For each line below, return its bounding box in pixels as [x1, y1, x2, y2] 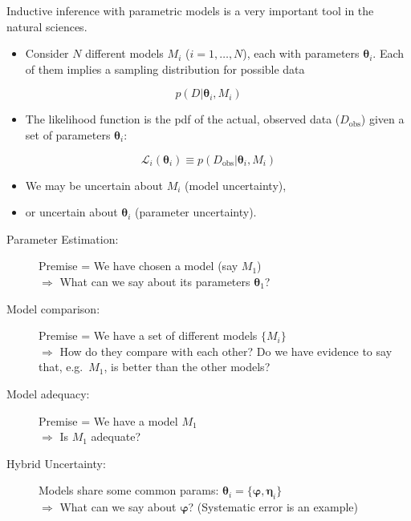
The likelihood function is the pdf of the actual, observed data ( [25, 111, 340, 127]
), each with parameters [242, 45, 360, 62]
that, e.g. [39, 358, 83, 375]
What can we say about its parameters [59, 273, 250, 289]
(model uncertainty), [185, 176, 287, 193]
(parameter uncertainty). [135, 204, 257, 220]
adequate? [91, 428, 141, 445]
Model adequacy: [6, 385, 90, 402]
